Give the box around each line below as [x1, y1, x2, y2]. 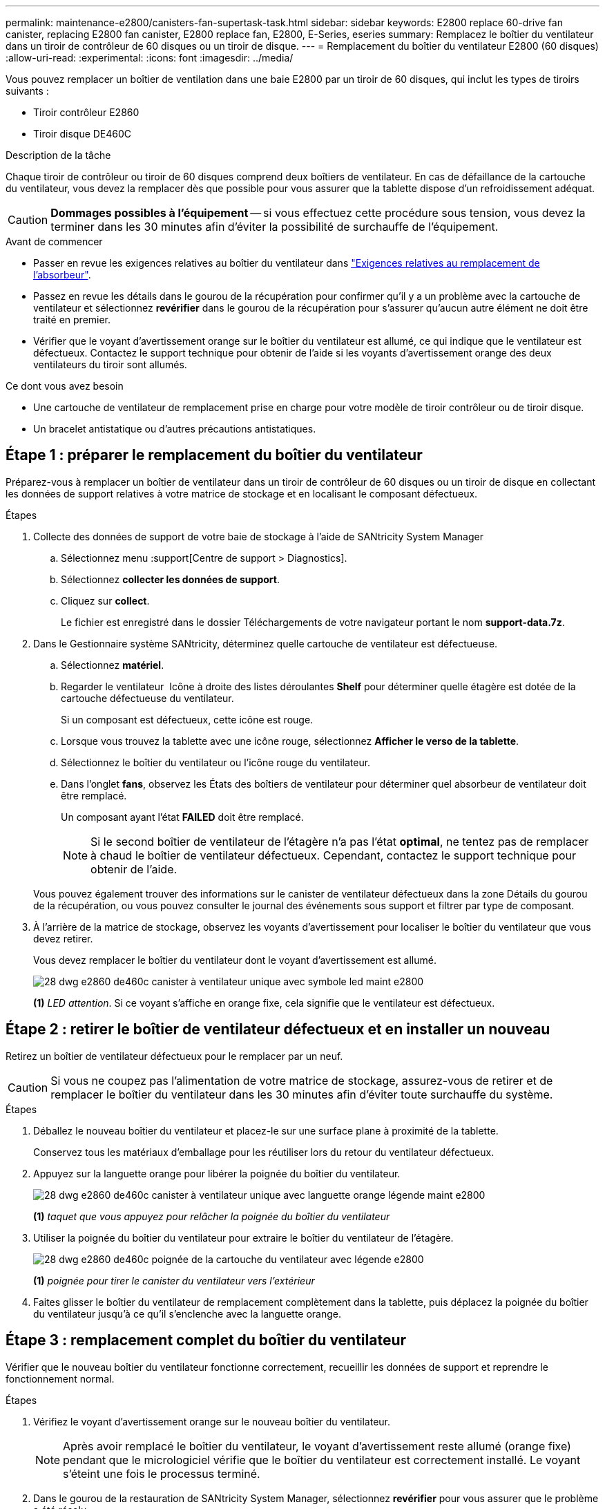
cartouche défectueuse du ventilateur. [61, 692, 234, 704]
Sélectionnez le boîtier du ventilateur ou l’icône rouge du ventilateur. [61, 756, 371, 768]
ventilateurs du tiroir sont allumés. [33, 359, 187, 370]
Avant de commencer [6, 236, 103, 247]
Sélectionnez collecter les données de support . [61, 573, 280, 585]
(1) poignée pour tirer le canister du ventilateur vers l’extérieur [33, 1274, 315, 1287]
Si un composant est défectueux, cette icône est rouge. [61, 713, 314, 725]
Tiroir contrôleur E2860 [33, 106, 140, 118]
